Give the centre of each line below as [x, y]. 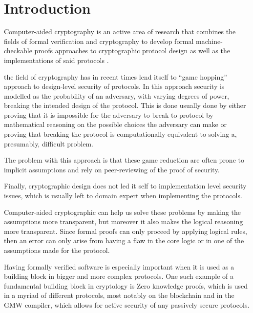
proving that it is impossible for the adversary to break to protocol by [109, 115]
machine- [209, 41]
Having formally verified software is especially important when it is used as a [119, 266]
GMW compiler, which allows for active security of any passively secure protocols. [127, 304]
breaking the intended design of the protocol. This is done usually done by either [125, 105]
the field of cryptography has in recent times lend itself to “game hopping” [116, 76]
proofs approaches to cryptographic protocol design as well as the [132, 51]
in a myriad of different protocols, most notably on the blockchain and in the [119, 295]
